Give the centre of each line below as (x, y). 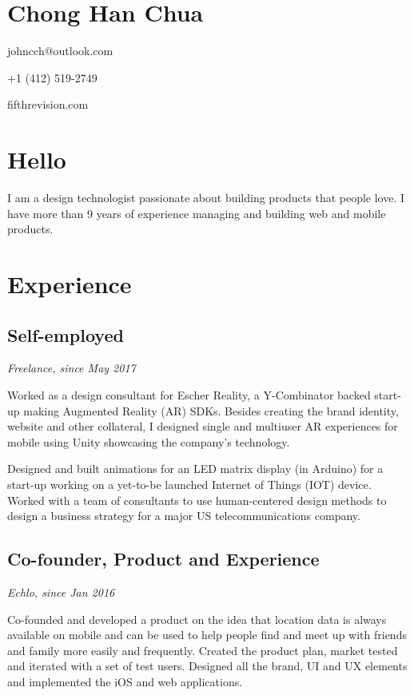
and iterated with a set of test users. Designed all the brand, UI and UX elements (207, 666)
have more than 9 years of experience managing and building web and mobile (197, 213)
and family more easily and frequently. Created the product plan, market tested (203, 650)
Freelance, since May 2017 (72, 368)
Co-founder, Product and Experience (163, 559)
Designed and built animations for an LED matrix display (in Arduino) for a (195, 469)
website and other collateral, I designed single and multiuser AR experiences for (203, 426)
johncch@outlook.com (60, 51)
